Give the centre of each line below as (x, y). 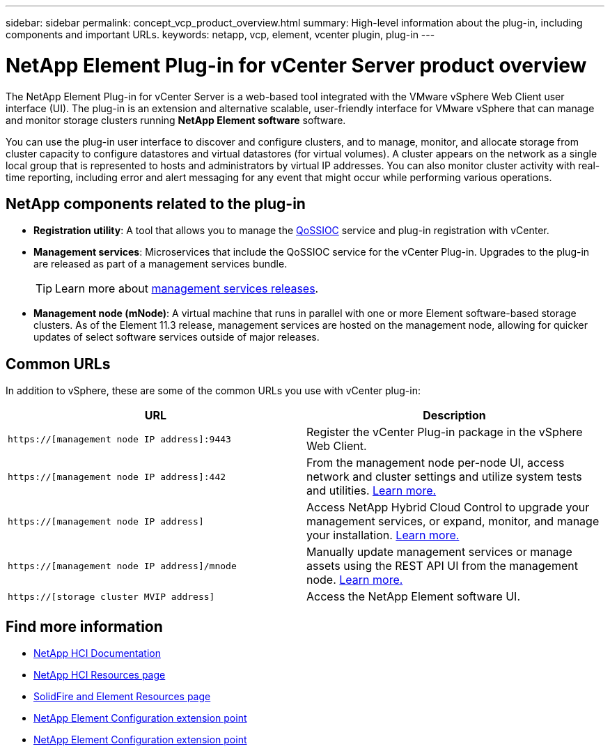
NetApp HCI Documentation (97, 653)
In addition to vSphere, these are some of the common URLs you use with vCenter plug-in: (213, 391)
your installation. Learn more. (383, 535)
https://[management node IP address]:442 (117, 477)
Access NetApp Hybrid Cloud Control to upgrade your (448, 508)
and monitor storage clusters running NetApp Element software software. (176, 120)
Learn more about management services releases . (187, 289)
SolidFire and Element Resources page (122, 697)
